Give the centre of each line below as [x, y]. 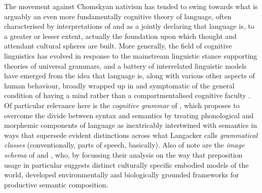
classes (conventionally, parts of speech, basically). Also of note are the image [124, 145]
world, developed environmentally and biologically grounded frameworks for [122, 175]
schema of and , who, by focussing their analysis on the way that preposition [123, 154]
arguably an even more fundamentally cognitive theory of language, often [118, 16]
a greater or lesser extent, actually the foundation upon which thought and [120, 36]
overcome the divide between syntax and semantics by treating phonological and [129, 115]
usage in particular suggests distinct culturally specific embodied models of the [126, 164]
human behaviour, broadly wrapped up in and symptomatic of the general [119, 85]
